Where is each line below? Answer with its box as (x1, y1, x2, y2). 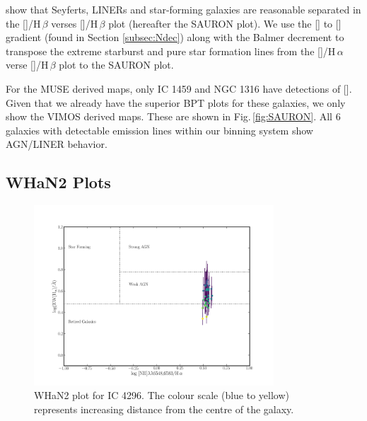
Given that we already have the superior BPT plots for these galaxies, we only (6, 95, 346, 110)
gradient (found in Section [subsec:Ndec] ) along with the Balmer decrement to (6, 30, 344, 45)
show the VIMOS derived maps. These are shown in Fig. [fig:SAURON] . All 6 (6, 109, 341, 124)
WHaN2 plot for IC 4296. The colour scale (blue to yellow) (34, 388, 290, 403)
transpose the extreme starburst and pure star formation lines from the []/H (6, 43, 336, 58)
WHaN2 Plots (6, 171, 111, 193)
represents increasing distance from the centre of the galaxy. (34, 401, 294, 416)
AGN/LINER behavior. (6, 137, 107, 151)
